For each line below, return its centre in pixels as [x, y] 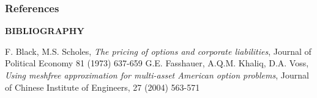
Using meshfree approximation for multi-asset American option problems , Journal [157, 75]
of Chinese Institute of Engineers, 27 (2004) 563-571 [103, 87]
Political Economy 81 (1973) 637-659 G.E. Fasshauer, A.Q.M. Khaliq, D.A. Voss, [157, 63]
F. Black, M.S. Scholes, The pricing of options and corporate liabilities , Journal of [158, 51]
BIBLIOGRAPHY [45, 31]
